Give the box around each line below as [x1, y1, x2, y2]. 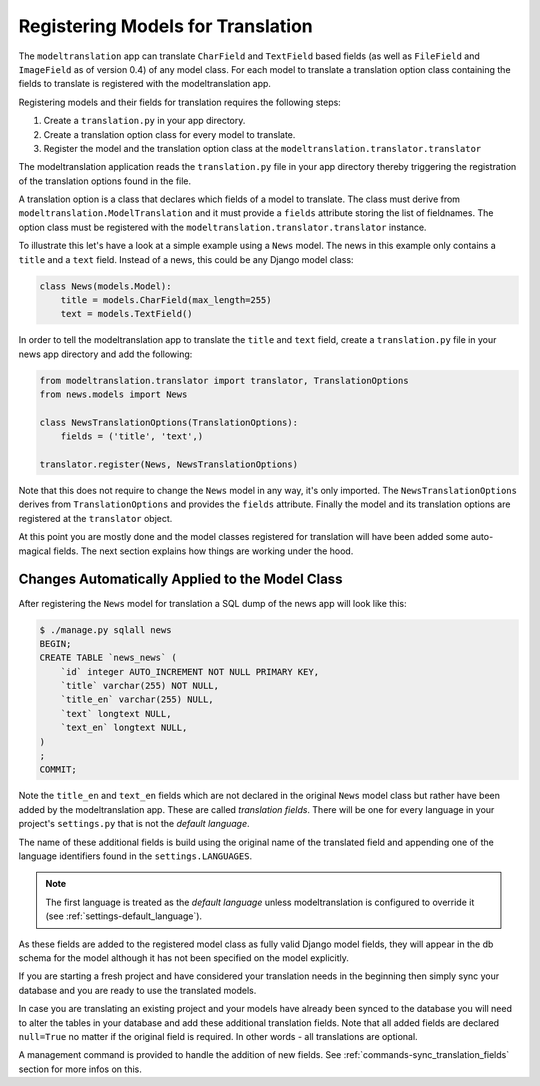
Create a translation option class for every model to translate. [43, 128, 296, 140]
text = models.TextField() [60, 308, 194, 320]
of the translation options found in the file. [18, 175, 192, 187]
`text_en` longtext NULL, [60, 722, 188, 734]
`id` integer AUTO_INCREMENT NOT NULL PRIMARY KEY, [60, 666, 320, 677]
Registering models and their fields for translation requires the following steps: [18, 96, 342, 108]
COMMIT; [39, 764, 77, 775]
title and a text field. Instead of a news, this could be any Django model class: [18, 253, 354, 265]
